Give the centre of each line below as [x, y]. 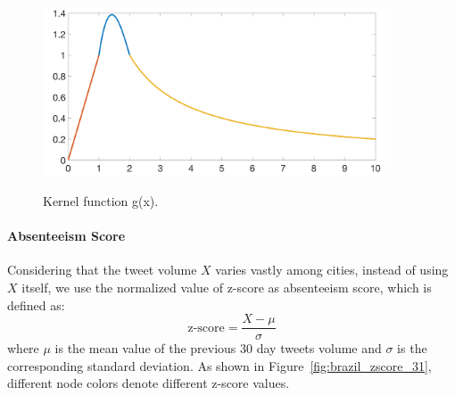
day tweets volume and [319, 348]
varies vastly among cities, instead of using [332, 270]
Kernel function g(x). [101, 200]
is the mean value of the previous [145, 348]
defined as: [36, 304]
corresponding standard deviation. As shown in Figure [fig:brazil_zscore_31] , [219, 365]
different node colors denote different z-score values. [149, 383]
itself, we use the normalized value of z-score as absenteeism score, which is [227, 287]
